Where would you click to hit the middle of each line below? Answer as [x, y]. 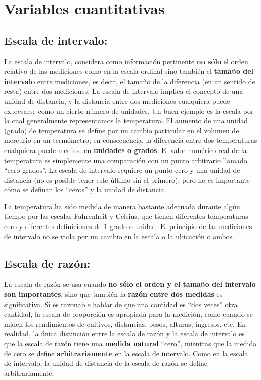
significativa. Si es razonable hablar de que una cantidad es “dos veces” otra [121, 304]
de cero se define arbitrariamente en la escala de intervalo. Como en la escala [126, 353]
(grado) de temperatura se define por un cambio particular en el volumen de [122, 130]
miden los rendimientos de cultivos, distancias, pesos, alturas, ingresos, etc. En [125, 323]
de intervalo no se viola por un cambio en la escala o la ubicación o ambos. [119, 236]
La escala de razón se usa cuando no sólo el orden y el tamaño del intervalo [130, 284]
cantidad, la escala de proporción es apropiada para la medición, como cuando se [129, 314]
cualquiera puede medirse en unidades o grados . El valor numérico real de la [125, 150]
